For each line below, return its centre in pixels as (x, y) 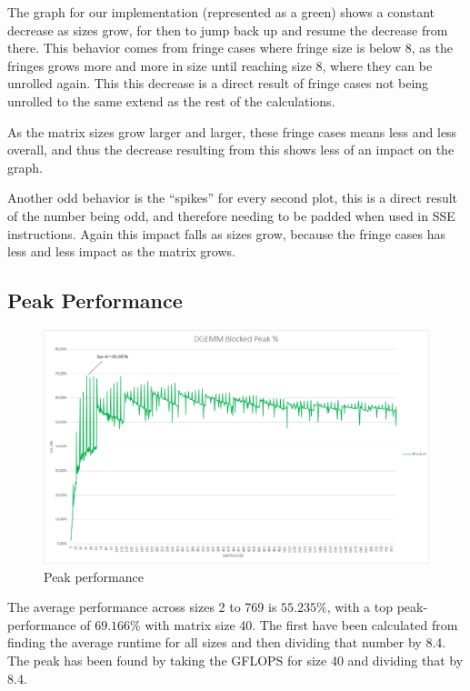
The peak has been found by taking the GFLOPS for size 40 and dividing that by (235, 661)
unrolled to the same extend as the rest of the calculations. (171, 100)
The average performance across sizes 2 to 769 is (142, 607)
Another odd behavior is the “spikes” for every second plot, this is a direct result (233, 198)
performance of (49, 624)
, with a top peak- (377, 607)
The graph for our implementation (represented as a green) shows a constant (221, 12)
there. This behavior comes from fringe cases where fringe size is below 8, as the (230, 48)
